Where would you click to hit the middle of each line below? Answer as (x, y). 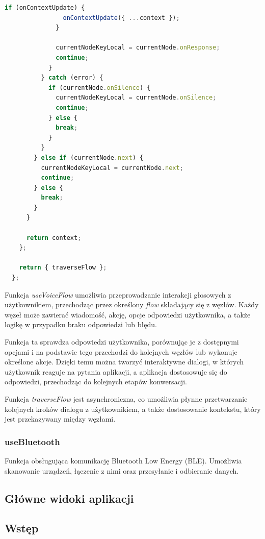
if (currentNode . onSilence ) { (99, 88)
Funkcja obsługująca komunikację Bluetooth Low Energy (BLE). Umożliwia (123, 460)
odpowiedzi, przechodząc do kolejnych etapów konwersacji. (96, 382)
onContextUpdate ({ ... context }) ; (121, 18)
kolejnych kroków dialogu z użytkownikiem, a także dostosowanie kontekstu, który (133, 409)
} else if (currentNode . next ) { (89, 157)
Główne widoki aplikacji (69, 498)
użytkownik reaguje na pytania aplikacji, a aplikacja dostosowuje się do (116, 371)
